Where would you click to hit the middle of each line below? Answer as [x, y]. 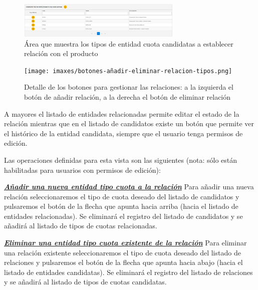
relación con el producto [61, 53]
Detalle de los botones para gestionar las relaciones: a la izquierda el [129, 87]
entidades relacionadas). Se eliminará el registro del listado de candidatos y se [123, 216]
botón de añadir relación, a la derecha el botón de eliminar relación [127, 96]
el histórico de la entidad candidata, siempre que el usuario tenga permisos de [123, 133]
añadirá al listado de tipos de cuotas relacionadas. [81, 226]
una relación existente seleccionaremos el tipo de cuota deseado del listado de [122, 252]
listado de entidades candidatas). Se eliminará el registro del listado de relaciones [128, 272]
